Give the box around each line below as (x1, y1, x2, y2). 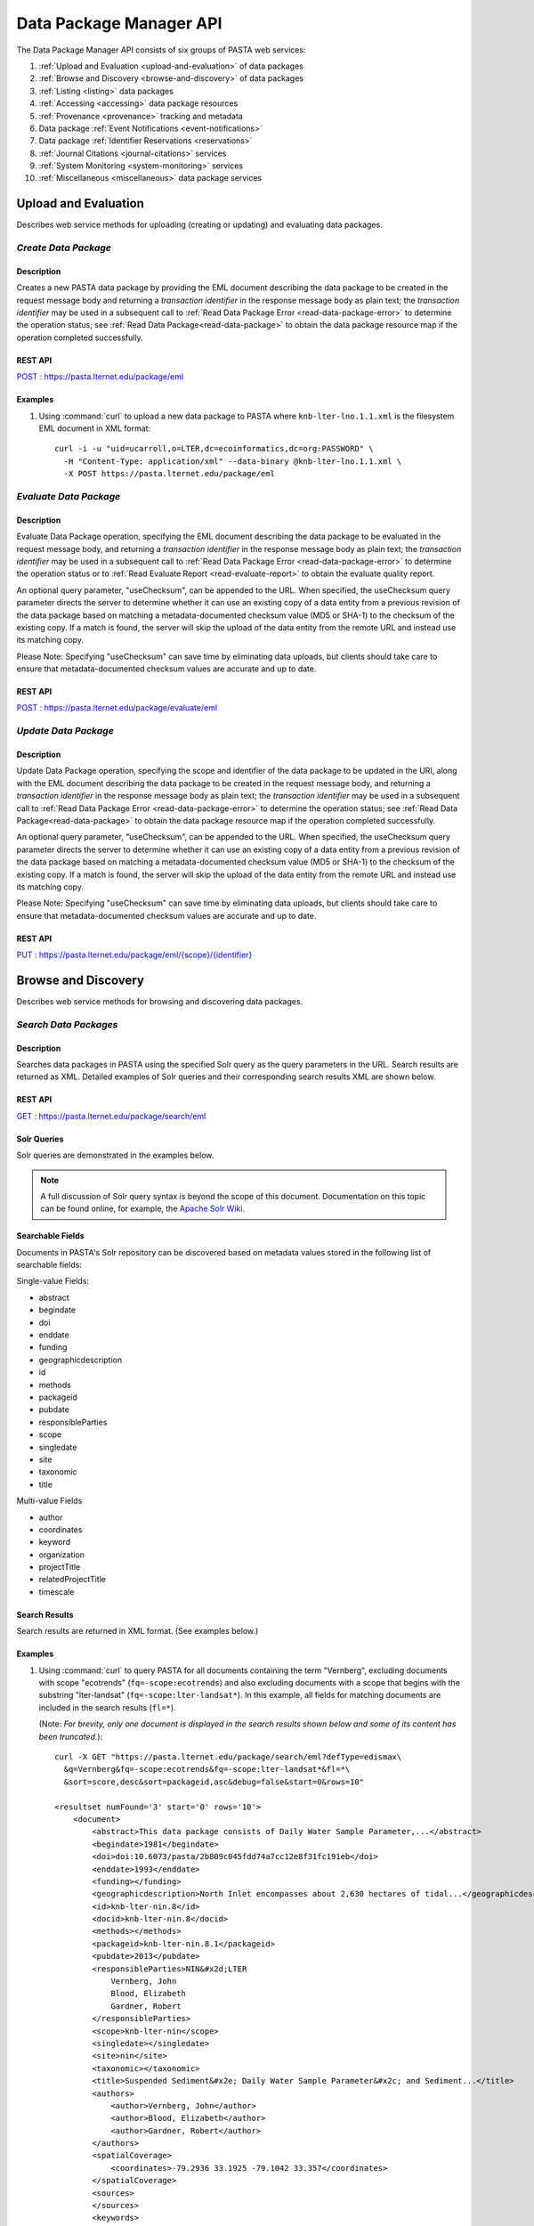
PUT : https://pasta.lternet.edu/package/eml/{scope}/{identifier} (16, 949, 253, 961)
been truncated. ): (38, 1731, 103, 1742)
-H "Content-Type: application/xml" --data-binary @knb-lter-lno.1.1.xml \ (63, 456, 402, 467)
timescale (38, 1586, 75, 1597)
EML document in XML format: (38, 423, 151, 434)
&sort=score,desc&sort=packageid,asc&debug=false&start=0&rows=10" (63, 1776, 365, 1787)
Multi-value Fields (16, 1496, 83, 1507)
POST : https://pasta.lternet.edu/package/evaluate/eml (16, 703, 218, 713)
